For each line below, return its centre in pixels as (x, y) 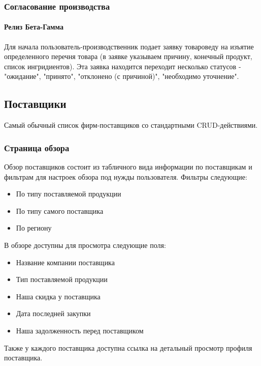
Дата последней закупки (53, 313)
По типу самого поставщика (60, 210)
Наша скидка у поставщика (58, 296)
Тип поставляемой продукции (62, 279)
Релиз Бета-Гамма (34, 27)
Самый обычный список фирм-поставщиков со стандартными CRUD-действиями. (131, 125)
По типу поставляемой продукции (69, 194)
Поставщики (35, 104)
